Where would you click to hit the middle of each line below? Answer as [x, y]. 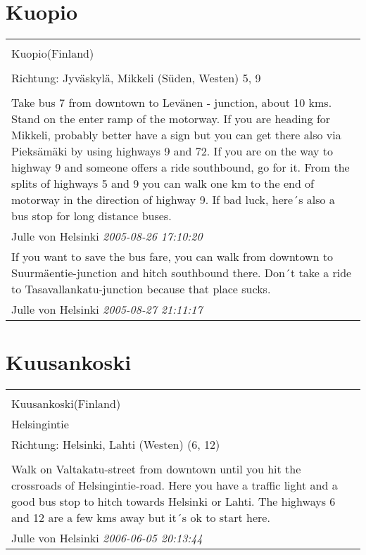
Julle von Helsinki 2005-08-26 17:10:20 [107, 236]
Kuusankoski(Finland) [66, 404]
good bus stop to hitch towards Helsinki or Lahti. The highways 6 [173, 502]
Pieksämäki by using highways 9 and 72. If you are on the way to [172, 151]
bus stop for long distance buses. [91, 216]
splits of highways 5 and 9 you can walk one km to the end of [163, 184]
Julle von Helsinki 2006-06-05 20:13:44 [107, 538]
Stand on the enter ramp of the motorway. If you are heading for [171, 119]
